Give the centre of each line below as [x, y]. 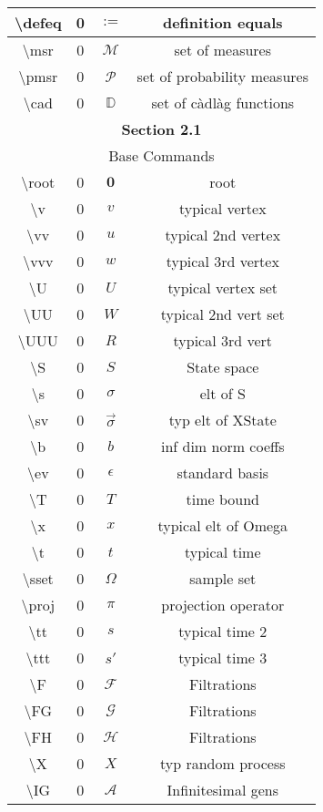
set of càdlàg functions [223, 103]
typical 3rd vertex [222, 261]
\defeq [38, 22]
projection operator [223, 605]
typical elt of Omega [223, 525]
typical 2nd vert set [222, 314]
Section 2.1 [161, 129]
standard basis [223, 473]
